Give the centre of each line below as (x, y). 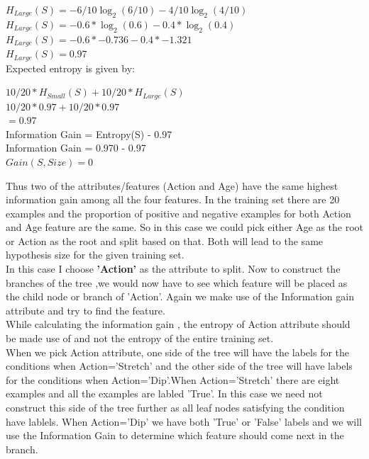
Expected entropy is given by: (70, 68)
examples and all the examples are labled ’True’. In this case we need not (164, 393)
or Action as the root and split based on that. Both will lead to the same (165, 240)
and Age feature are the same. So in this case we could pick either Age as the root (184, 227)
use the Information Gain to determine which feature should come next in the (175, 435)
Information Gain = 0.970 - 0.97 (76, 148)
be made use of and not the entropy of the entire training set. (140, 338)
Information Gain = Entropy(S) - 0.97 (89, 134)
